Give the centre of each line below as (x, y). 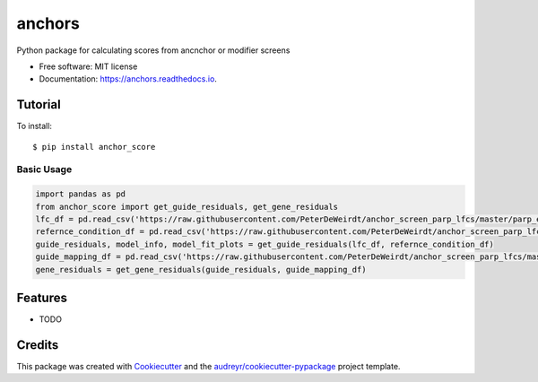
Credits (38, 345)
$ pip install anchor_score (94, 147)
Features (42, 297)
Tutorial (39, 104)
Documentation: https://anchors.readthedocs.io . (128, 79)
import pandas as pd (80, 194)
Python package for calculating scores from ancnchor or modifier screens (153, 50)
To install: (35, 126)
